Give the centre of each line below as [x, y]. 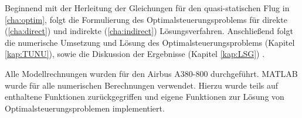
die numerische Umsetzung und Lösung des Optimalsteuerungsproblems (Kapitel [150, 42]
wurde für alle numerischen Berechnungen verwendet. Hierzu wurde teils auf [142, 85]
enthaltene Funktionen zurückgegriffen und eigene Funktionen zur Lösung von [145, 97]
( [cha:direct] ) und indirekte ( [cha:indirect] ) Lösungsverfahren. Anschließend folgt [149, 31]
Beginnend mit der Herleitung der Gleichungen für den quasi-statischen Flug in [147, 8]
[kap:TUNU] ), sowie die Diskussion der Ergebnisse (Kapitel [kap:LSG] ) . [135, 54]
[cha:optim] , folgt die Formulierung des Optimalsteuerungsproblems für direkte [146, 19]
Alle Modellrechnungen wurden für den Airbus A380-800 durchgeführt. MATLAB [151, 73]
